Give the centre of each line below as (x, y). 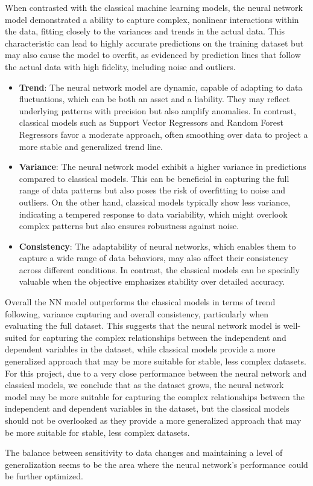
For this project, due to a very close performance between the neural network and (156, 373)
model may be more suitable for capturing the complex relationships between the (155, 396)
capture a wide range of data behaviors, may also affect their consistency (153, 258)
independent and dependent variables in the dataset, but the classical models (147, 408)
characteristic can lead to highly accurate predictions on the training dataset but (154, 43)
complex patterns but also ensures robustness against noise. (129, 226)
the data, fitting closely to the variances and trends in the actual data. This (145, 31)
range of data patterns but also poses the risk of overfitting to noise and (152, 190)
